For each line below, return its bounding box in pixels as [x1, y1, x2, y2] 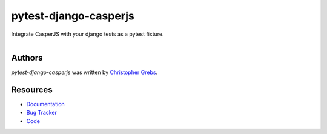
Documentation [26, 100, 65, 107]
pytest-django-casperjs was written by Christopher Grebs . [11, 69, 157, 76]
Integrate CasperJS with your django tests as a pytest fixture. [11, 30, 164, 38]
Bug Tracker [26, 109, 58, 116]
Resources [11, 84, 53, 95]
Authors [11, 52, 43, 63]
